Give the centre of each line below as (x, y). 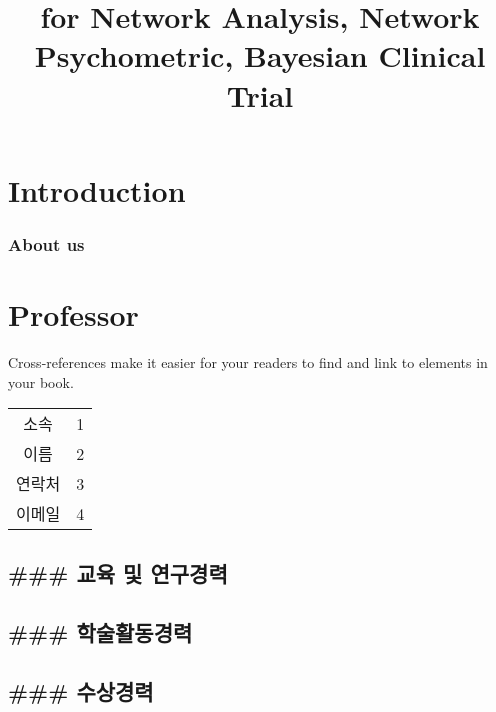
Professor (73, 313)
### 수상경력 (81, 691)
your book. (41, 381)
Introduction (97, 189)
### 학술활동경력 (100, 632)
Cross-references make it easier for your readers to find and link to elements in (248, 361)
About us (46, 243)
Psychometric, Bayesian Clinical (260, 55)
